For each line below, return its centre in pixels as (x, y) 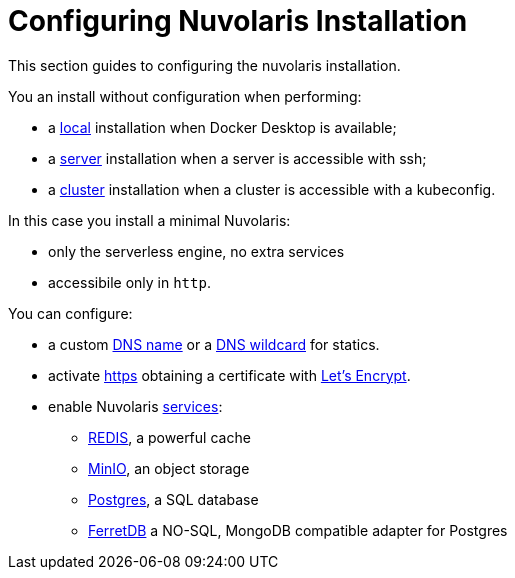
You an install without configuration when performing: (185, 96)
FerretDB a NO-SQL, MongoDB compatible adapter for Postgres (298, 530)
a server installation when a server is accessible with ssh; (237, 158)
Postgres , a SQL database (173, 499)
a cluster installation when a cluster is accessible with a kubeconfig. (272, 189)
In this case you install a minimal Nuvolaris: (149, 220)
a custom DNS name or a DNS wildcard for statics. (214, 344)
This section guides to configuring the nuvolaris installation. (204, 65)
